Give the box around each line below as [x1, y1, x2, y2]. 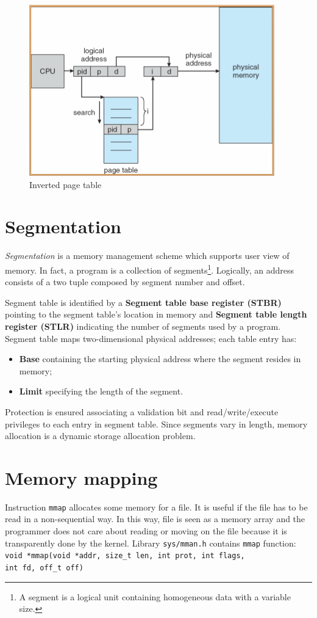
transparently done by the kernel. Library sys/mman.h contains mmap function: [5, 536, 296, 549]
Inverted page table [29, 178, 102, 191]
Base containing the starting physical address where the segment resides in [19, 352, 301, 365]
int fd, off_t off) [5, 563, 84, 572]
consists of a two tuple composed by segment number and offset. [5, 275, 245, 288]
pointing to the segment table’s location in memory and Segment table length [5, 308, 307, 321]
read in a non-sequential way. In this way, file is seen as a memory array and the [5, 512, 305, 525]
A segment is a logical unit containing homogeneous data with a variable [19, 590, 291, 603]
